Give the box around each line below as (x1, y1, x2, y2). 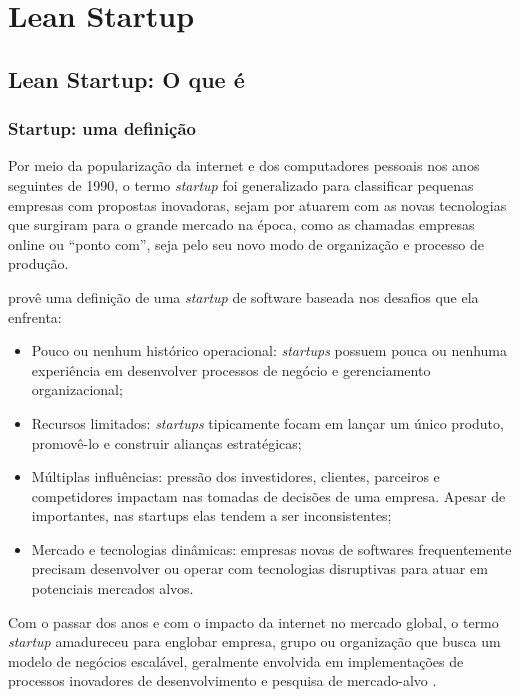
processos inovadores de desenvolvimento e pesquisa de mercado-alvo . (8, 670, 437, 691)
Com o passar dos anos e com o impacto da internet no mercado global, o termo (8, 611, 499, 632)
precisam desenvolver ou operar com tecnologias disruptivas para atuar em (31, 558, 488, 579)
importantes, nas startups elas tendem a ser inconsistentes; (31, 505, 392, 526)
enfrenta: (8, 306, 62, 327)
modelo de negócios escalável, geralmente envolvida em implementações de (8, 650, 464, 671)
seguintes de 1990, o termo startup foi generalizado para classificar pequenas (8, 174, 474, 195)
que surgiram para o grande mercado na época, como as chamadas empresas (8, 214, 475, 235)
